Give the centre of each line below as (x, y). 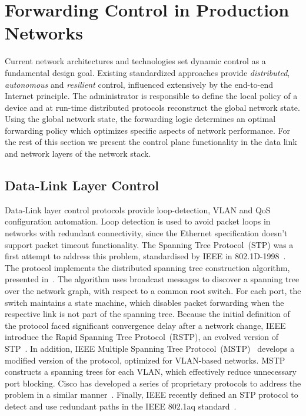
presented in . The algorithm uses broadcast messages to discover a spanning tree (152, 279)
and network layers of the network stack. (78, 153)
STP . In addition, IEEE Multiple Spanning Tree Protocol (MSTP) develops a (150, 348)
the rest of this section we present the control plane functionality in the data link (151, 142)
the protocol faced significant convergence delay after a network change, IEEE (145, 325)
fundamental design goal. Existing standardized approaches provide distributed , (147, 72)
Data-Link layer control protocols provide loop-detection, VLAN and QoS (138, 209)
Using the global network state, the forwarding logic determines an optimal (140, 119)
